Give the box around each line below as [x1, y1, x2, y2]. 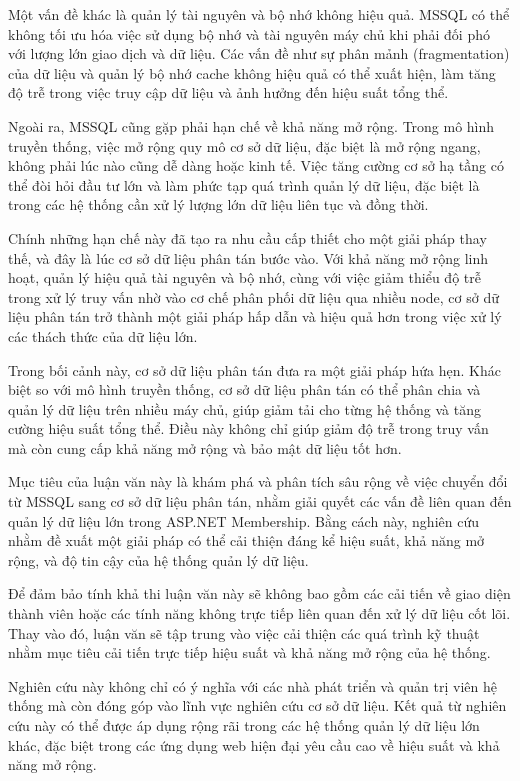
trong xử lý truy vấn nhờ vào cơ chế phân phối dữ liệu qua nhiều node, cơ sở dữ [8, 286, 499, 307]
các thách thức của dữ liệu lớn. [8, 325, 198, 346]
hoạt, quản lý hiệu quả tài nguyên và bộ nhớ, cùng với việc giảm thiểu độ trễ [8, 267, 481, 288]
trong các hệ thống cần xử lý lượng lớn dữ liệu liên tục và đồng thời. [8, 194, 429, 215]
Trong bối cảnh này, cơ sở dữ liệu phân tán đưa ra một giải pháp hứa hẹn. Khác [8, 359, 501, 380]
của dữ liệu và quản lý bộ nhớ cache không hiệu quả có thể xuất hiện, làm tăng [8, 62, 496, 83]
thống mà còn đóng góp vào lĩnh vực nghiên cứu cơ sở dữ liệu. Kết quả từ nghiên [8, 695, 507, 716]
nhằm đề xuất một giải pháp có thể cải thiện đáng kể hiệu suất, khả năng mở [8, 530, 485, 551]
